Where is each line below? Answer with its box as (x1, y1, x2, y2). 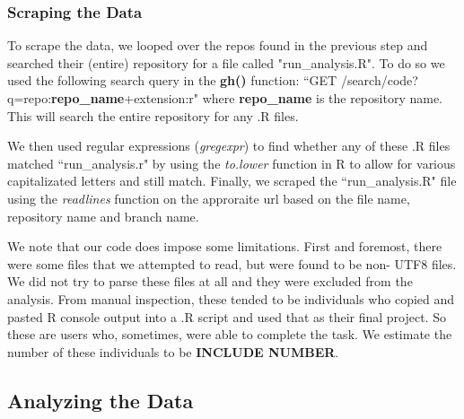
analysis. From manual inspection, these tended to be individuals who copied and (7, 289, 455, 308)
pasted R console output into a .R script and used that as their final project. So (7, 307, 446, 326)
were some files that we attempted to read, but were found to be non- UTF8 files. (7, 254, 457, 273)
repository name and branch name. (7, 206, 199, 225)
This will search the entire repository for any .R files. (7, 106, 299, 125)
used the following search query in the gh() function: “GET (7, 71, 337, 90)
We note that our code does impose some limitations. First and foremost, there (7, 237, 442, 256)
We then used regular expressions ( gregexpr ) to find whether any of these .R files (7, 136, 451, 155)
